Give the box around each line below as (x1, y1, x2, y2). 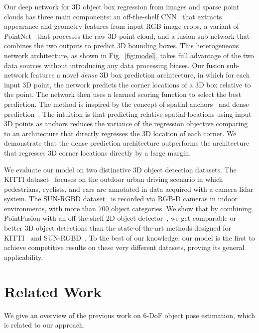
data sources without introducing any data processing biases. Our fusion (4, 60, 225, 70)
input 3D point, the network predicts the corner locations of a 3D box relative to (4, 79, 251, 89)
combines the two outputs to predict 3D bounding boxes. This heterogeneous (4, 40, 239, 51)
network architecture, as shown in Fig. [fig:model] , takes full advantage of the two (4, 50, 254, 60)
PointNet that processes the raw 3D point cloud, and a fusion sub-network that (4, 30, 250, 41)
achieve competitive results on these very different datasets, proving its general (4, 242, 245, 252)
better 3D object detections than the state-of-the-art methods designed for (4, 223, 231, 233)
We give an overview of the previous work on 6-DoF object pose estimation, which (4, 310, 255, 320)
